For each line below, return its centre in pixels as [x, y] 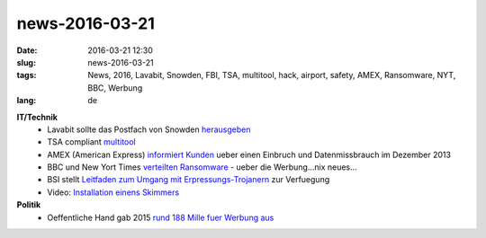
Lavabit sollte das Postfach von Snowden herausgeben [149, 129]
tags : [27, 75]
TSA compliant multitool [92, 142]
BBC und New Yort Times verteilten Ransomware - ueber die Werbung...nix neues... [202, 167]
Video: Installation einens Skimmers [113, 192]
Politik [29, 205]
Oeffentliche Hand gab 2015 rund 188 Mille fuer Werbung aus [161, 217]
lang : [27, 101]
